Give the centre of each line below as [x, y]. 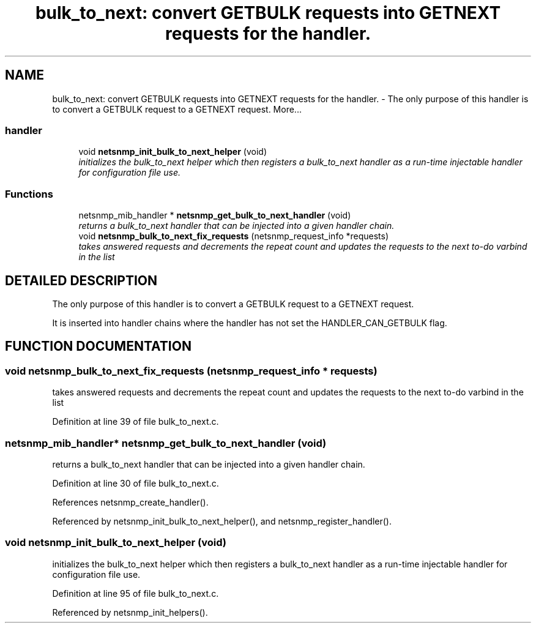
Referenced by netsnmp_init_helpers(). [130, 612]
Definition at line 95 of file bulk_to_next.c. [136, 593]
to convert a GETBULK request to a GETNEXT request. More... [177, 109]
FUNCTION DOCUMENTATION [98, 346]
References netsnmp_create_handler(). [130, 502]
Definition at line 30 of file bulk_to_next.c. [136, 483]
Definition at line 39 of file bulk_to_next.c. [136, 422]
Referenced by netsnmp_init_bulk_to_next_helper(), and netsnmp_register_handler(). [222, 521]
